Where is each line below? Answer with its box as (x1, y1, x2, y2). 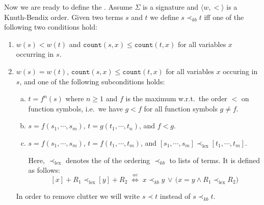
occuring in (223, 65, 258, 76)
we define (150, 11, 179, 22)
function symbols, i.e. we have (28, 103, 123, 113)
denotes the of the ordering (65, 154, 150, 165)
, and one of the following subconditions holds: (19, 76, 165, 86)
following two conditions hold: (4, 21, 97, 32)
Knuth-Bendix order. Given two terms (4, 11, 123, 22)
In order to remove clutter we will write (16, 190, 140, 201)
